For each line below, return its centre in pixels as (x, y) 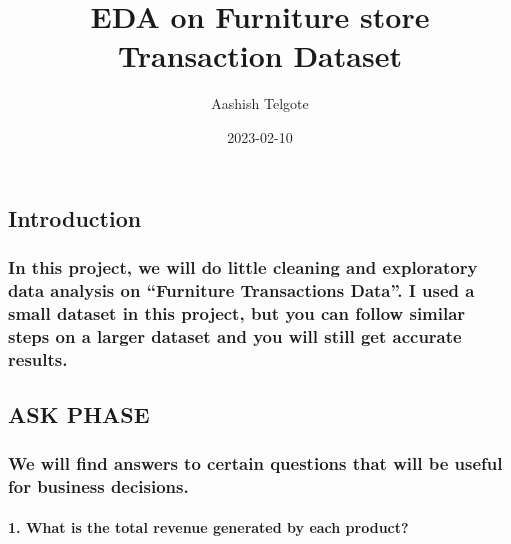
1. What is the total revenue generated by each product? (208, 526)
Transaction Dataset (260, 55)
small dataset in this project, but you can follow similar (237, 312)
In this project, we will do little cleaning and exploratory (243, 266)
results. (38, 358)
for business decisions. (98, 486)
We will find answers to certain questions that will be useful (255, 463)
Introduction (75, 217)
